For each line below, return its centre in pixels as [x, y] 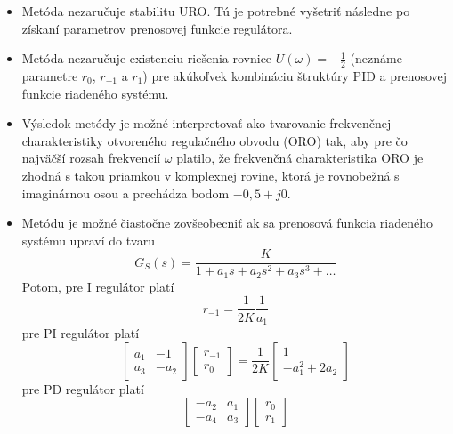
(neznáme [376, 58]
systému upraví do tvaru [88, 240]
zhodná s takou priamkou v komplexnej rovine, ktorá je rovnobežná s [210, 175]
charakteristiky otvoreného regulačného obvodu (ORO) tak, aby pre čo [214, 140]
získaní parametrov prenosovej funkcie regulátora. [157, 28]
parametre [50, 76]
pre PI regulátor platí [81, 332]
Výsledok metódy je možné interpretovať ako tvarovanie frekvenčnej [206, 123]
